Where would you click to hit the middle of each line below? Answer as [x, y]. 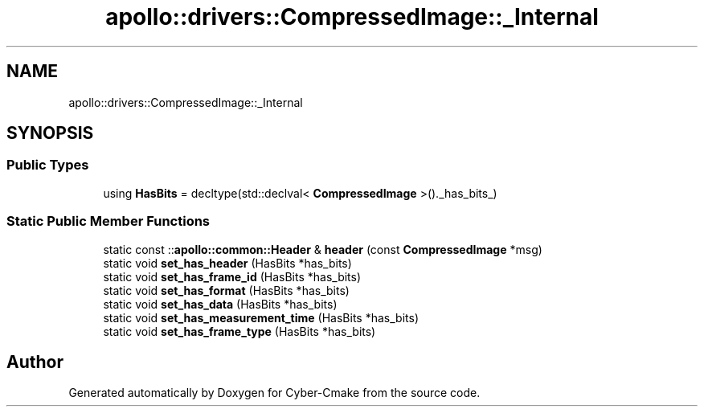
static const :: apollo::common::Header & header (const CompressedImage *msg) [323, 249]
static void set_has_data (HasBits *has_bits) [220, 304]
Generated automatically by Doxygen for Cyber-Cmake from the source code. [274, 393]
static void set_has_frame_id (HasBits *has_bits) [232, 276]
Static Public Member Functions [108, 221]
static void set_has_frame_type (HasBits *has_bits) [239, 331]
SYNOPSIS [50, 133]
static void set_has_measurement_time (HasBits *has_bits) [261, 317]
